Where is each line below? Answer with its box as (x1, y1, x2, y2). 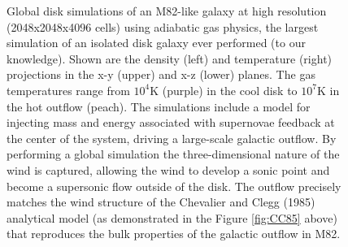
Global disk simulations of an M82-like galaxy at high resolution (7, 2, 327, 19)
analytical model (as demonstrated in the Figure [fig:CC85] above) (7, 209, 337, 226)
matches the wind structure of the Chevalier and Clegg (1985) (7, 193, 315, 210)
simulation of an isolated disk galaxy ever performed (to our (7, 34, 306, 51)
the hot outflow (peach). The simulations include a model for (7, 97, 311, 115)
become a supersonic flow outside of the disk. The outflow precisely (7, 177, 341, 194)
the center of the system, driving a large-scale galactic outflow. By (7, 129, 337, 146)
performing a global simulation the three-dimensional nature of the (7, 145, 340, 162)
